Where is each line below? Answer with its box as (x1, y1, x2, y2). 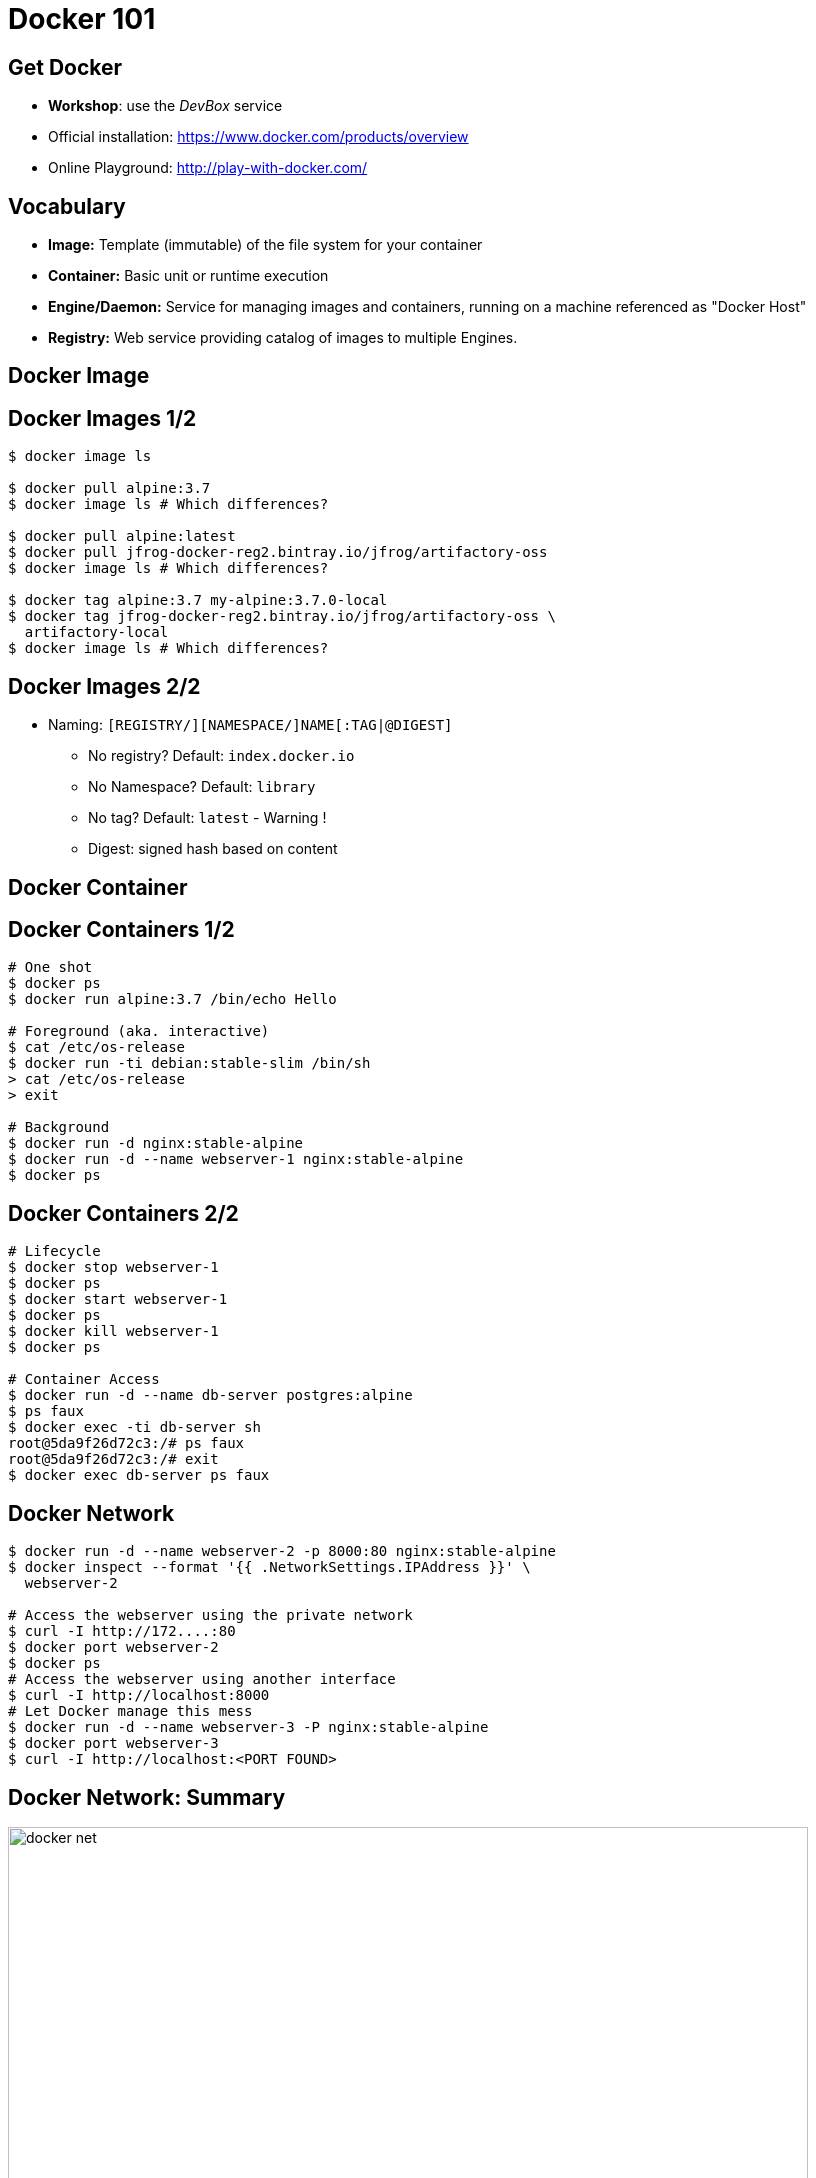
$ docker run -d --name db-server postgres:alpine (8, 1387, 413, 1404)
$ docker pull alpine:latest (8, 528, 236, 545)
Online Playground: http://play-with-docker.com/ (48, 159, 368, 177)
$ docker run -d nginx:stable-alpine (8, 1135, 304, 1152)
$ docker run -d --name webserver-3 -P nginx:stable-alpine (8, 1719, 489, 1736)
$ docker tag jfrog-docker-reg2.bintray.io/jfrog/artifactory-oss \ (8, 608, 556, 625)
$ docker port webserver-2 (8, 1639, 219, 1656)
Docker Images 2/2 (8, 673, 201, 699)
